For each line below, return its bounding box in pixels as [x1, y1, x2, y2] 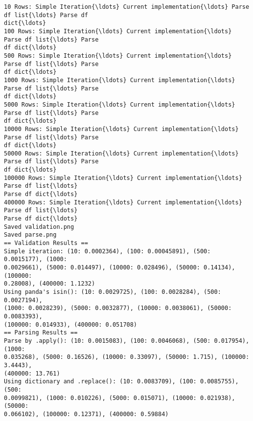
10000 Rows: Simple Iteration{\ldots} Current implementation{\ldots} [4, 125, 239, 133]
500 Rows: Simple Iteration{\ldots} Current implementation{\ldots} [4, 52, 232, 59]
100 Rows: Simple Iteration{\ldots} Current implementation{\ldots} [4, 27, 232, 35]
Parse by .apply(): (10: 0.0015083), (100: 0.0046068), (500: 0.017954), [4, 337, 250, 344]
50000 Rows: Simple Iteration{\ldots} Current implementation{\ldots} [4, 150, 239, 157]
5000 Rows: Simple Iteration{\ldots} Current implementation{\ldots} [4, 101, 235, 108]
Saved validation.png [4, 223, 74, 230]
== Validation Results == [4, 240, 88, 247]
